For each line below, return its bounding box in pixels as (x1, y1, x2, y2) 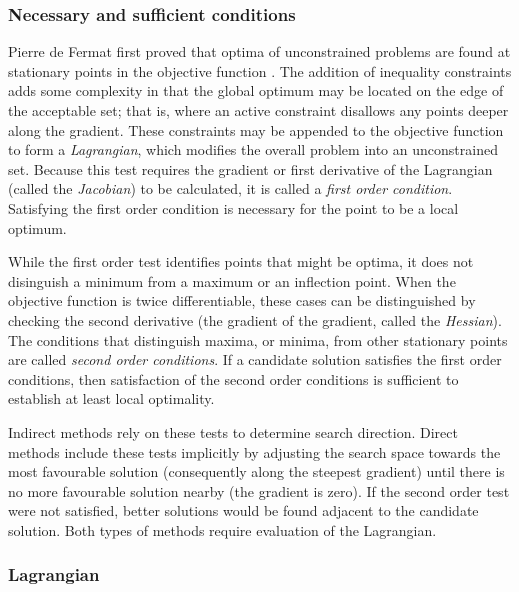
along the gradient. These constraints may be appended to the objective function (8, 119, 504, 140)
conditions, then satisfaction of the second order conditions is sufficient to (8, 368, 459, 389)
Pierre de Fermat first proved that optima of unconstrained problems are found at (8, 41, 511, 62)
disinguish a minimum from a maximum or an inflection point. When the (8, 270, 456, 291)
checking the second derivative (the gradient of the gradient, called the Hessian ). (8, 309, 502, 330)
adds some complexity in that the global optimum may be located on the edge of (8, 80, 504, 101)
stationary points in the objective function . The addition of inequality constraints (8, 60, 512, 81)
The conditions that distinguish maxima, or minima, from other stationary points (8, 329, 508, 350)
